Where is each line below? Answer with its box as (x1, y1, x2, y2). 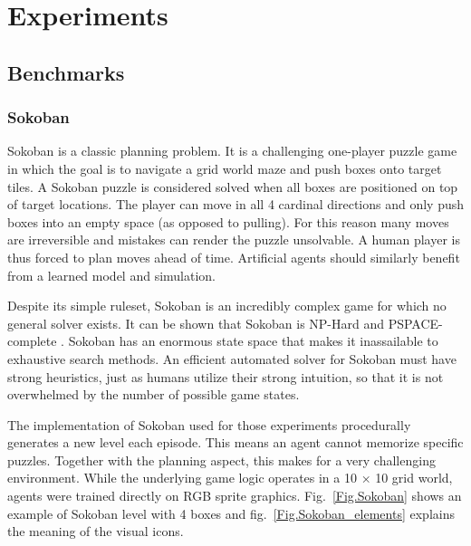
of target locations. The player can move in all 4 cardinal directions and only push (7, 195, 465, 214)
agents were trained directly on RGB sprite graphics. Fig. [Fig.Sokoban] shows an (7, 486, 462, 505)
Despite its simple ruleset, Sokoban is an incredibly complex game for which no (7, 296, 447, 315)
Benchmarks (7, 58, 125, 86)
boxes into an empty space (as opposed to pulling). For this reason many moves (7, 212, 449, 231)
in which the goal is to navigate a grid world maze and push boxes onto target (7, 158, 442, 177)
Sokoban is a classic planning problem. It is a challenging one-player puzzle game (7, 141, 457, 160)
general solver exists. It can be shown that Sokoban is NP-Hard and (7, 313, 385, 332)
